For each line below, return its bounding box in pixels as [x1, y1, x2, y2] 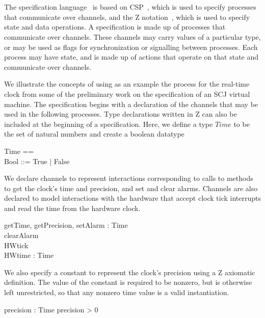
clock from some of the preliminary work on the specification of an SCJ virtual [4, 88, 250, 99]
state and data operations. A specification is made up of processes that [4, 21, 226, 32]
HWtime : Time [4, 250, 54, 260]
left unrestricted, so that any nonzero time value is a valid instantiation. [4, 287, 229, 298]
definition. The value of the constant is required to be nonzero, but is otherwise [4, 277, 252, 287]
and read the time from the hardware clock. [4, 202, 141, 213]
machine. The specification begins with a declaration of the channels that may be [4, 98, 258, 109]
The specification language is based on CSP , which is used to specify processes [4, 2, 256, 12]
